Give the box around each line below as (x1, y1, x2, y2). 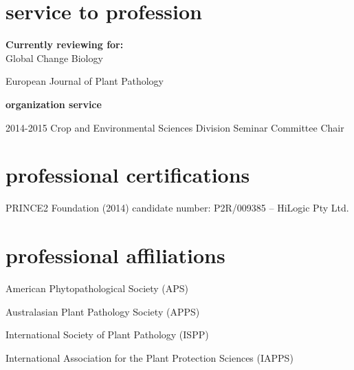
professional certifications (5, 161, 250, 189)
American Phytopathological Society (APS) (5, 280, 189, 295)
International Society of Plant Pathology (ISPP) (5, 327, 209, 342)
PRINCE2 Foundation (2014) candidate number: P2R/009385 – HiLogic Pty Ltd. (5, 201, 349, 215)
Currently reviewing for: (5, 37, 124, 52)
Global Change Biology (5, 50, 103, 65)
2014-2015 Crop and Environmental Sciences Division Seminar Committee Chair (5, 120, 344, 134)
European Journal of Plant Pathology (5, 74, 164, 88)
